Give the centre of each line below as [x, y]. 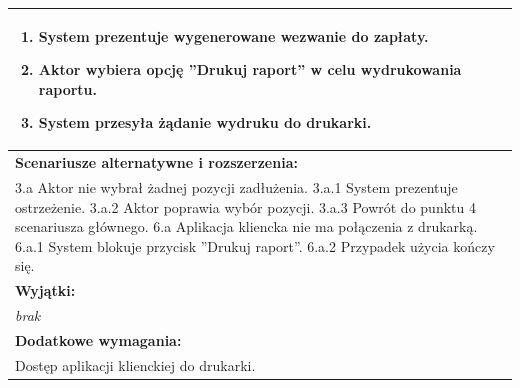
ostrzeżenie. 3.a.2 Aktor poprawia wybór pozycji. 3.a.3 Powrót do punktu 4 [245, 206]
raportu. [68, 88]
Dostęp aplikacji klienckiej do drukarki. [135, 364]
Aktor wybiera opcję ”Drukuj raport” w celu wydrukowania [250, 69]
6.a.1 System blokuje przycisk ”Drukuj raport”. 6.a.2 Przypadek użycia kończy [255, 245]
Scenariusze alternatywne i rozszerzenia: [156, 162]
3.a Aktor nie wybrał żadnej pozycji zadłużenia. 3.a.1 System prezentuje [236, 186]
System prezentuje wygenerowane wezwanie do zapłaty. [233, 35]
